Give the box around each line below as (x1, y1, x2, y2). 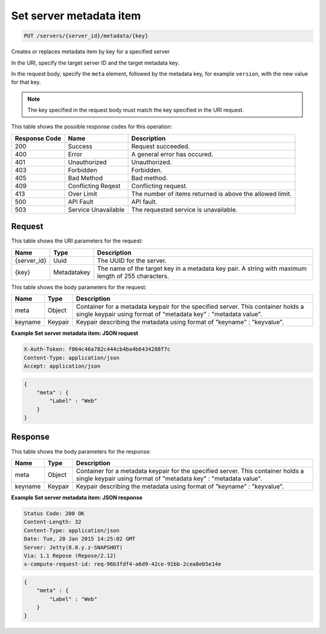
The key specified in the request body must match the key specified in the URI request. (27, 106, 245, 114)
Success (68, 142, 93, 150)
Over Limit (68, 189, 98, 198)
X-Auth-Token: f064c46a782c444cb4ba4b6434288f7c (24, 346, 171, 353)
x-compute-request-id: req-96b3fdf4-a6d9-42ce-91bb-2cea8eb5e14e (24, 561, 222, 568)
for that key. (11, 78, 42, 86)
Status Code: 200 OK (24, 510, 85, 517)
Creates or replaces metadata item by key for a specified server (11, 48, 170, 55)
